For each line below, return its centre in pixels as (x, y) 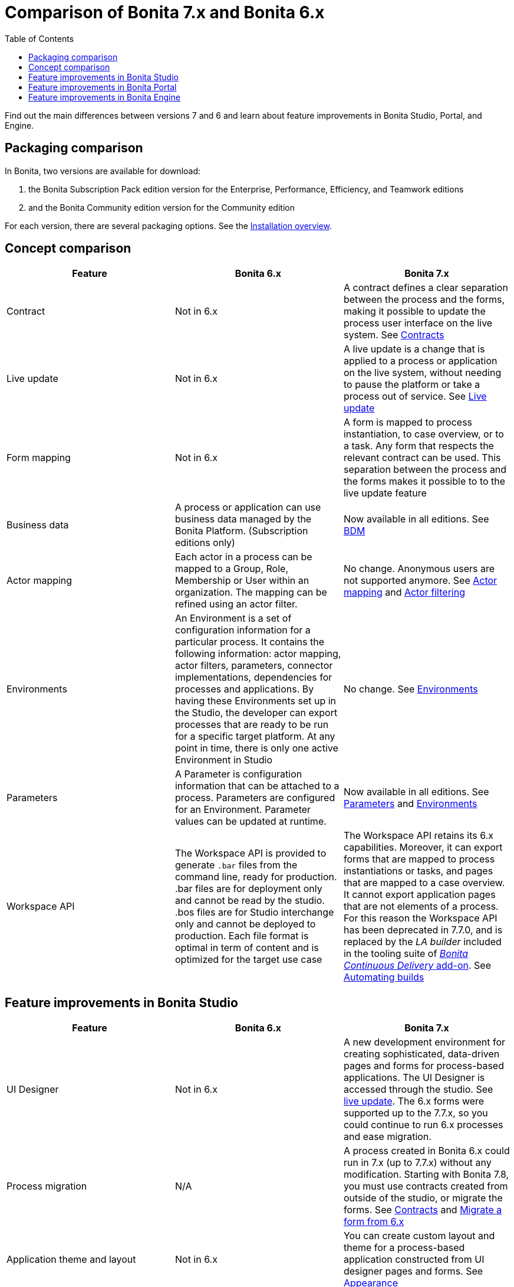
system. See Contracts (394, 335)
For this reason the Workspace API (420, 918)
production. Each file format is (242, 936)
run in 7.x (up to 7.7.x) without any (417, 1163)
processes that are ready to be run (252, 725)
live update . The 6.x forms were (414, 1101)
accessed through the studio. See (418, 1090)
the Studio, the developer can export (256, 713)
